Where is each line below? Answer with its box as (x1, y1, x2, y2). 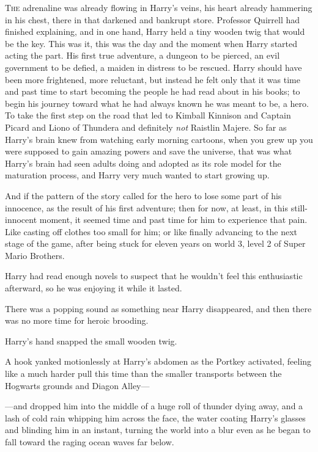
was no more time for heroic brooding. (5, 314, 149, 327)
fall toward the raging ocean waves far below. (5, 436, 174, 448)
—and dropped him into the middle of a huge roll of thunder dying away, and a (5, 399, 303, 412)
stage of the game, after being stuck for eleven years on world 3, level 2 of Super (5, 237, 306, 250)
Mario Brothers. (5, 249, 65, 261)
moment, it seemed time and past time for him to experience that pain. (39, 213, 308, 226)
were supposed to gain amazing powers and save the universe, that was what (5, 145, 292, 158)
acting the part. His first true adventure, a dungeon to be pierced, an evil (5, 49, 280, 62)
